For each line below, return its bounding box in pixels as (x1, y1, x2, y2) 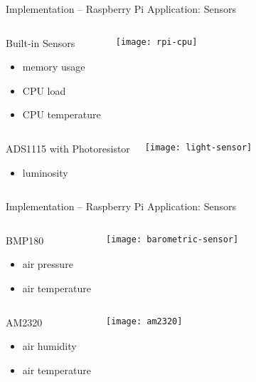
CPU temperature (22, 107, 101, 122)
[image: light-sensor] (144, 142, 252, 153)
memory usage (22, 59, 85, 74)
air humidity (22, 339, 77, 353)
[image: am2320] (105, 316, 183, 326)
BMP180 (6, 232, 44, 247)
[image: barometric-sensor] (105, 234, 239, 244)
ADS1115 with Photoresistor (6, 140, 130, 155)
